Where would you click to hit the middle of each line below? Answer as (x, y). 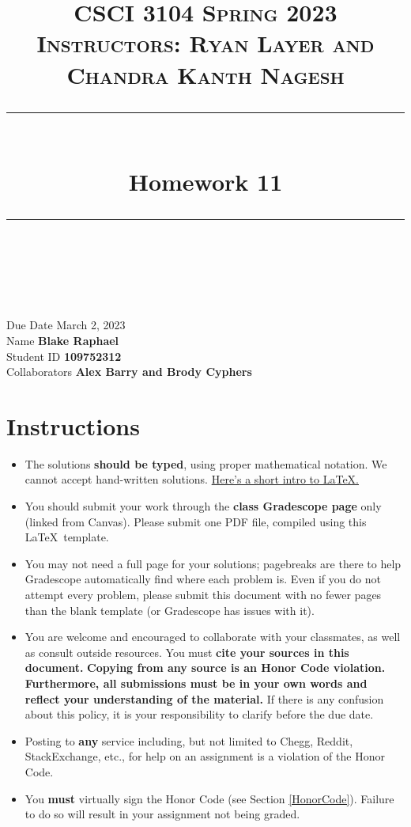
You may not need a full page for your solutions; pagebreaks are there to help (213, 563)
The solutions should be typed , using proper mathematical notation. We (206, 463)
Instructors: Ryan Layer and (205, 43)
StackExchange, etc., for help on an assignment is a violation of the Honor (205, 756)
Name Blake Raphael (63, 340)
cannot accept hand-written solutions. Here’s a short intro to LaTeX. (192, 479)
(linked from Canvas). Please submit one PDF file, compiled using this (196, 521)
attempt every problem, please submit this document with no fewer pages (203, 594)
